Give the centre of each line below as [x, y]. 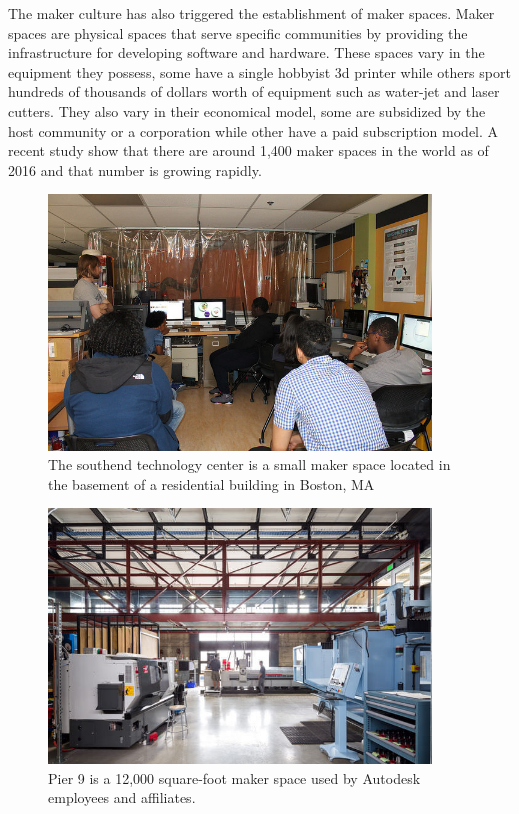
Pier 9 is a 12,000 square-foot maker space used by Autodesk [234, 777]
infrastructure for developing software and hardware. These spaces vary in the [246, 52]
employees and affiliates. [122, 797]
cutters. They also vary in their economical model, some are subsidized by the [247, 110]
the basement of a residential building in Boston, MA [211, 483]
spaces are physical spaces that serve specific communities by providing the [238, 32]
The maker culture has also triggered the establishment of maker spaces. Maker [251, 13]
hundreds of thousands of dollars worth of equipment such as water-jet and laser [254, 91]
